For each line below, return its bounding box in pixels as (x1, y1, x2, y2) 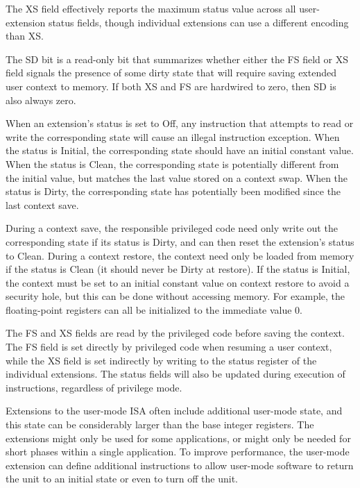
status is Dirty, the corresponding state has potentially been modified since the (6, 184, 341, 199)
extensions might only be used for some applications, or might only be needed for (6, 430, 351, 445)
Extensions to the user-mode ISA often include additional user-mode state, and (6, 403, 343, 418)
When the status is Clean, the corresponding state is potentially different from (6, 156, 339, 171)
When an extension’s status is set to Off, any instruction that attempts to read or (6, 116, 354, 131)
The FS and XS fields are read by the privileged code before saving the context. (6, 326, 345, 340)
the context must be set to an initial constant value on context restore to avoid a (6, 275, 350, 289)
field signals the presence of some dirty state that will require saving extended (6, 65, 336, 80)
